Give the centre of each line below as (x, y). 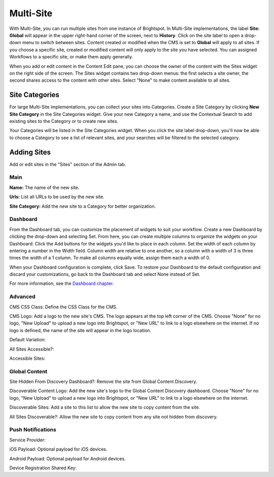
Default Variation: (27, 340)
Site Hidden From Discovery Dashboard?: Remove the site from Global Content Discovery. (103, 381)
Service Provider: (27, 440)
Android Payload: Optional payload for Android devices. (67, 458)
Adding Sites (30, 152)
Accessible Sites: (27, 358)
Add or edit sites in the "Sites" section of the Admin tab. (68, 164)
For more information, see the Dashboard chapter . (62, 283)
